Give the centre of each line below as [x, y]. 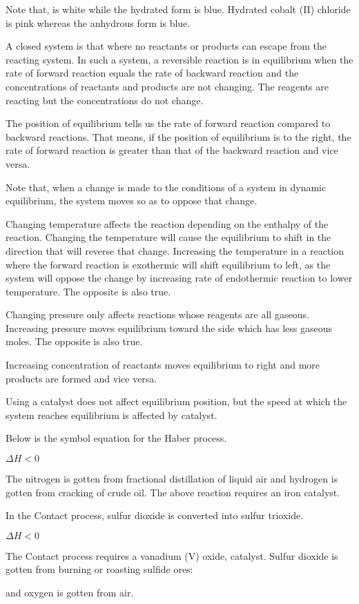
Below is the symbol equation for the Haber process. [116, 438]
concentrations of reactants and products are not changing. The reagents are [167, 86]
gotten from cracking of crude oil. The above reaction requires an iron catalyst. [173, 492]
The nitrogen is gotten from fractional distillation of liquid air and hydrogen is [172, 479]
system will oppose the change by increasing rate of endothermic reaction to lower [179, 278]
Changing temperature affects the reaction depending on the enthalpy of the [167, 223]
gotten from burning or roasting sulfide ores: [99, 569]
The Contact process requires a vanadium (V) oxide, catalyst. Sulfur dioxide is [172, 555]
